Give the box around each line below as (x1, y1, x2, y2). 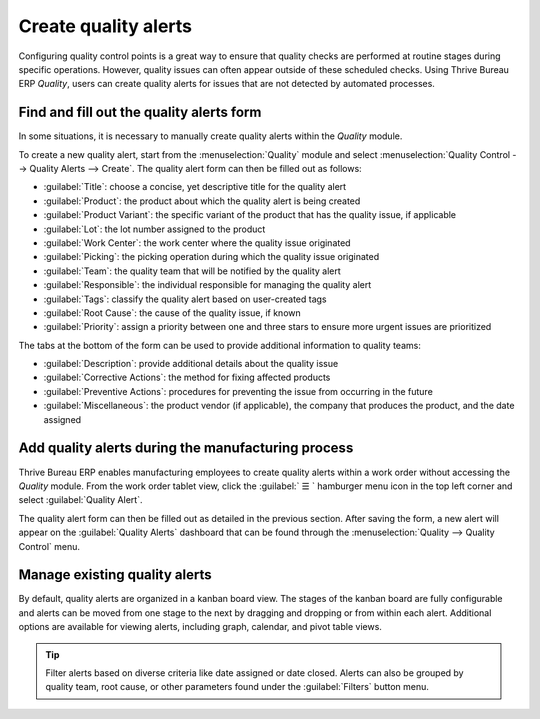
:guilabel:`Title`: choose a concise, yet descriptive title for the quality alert (43, 181, 347, 193)
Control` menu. (18, 540, 80, 552)
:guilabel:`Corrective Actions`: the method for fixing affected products (43, 371, 331, 384)
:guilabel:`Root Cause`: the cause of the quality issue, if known (43, 306, 301, 319)
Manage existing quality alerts (18, 566, 212, 584)
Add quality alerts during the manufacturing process (18, 440, 354, 457)
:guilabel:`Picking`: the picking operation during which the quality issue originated (43, 251, 380, 263)
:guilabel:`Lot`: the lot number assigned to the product (43, 223, 266, 235)
